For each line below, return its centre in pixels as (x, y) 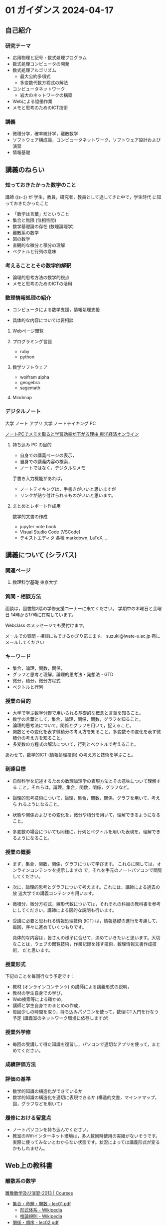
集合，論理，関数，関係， (39, 668)
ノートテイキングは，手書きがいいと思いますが (68, 489)
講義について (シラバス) (41, 555)
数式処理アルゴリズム (34, 70)
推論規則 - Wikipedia (41, 1216)
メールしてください (25, 642)
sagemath (30, 388)
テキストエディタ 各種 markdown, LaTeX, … (64, 538)
